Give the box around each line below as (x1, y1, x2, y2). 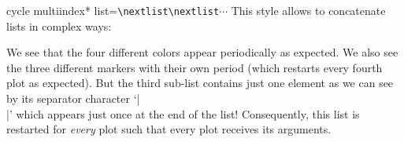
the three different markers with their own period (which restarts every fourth (6, 59, 383, 75)
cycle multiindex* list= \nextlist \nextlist (6, 2, 220, 18)
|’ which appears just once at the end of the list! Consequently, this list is (6, 105, 360, 122)
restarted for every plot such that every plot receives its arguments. (6, 121, 332, 137)
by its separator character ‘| (6, 90, 140, 107)
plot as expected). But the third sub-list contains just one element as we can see (6, 75, 394, 91)
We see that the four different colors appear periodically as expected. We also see (6, 44, 398, 60)
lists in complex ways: (6, 17, 112, 34)
